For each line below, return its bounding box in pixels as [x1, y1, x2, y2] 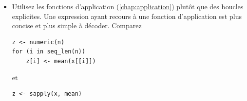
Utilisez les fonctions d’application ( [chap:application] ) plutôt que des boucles [12, 1, 244, 11]
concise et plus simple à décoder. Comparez [12, 20, 142, 31]
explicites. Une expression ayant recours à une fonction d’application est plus [12, 11, 242, 21]
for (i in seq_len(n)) [12, 48, 86, 55]
